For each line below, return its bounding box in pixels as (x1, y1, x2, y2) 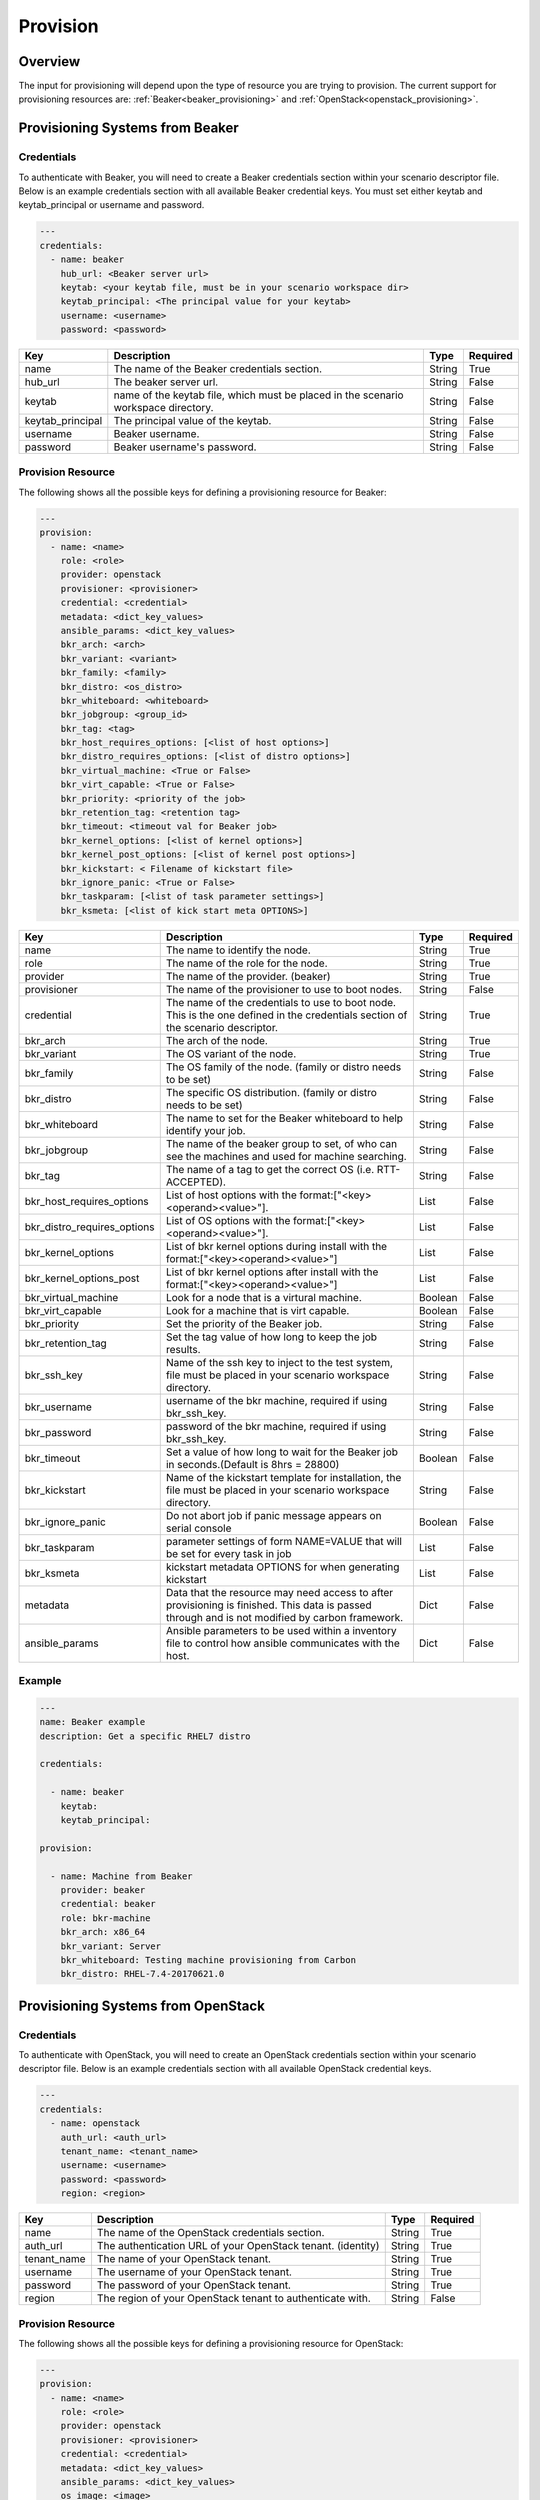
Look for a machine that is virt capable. (165, 1303, 350, 1317)
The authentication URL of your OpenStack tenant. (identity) (96, 2239, 380, 2253)
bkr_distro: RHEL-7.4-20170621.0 (60, 1968, 225, 1980)
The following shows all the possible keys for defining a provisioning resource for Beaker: (18, 486, 387, 498)
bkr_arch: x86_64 (60, 1926, 146, 1938)
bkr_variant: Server (60, 1940, 162, 1952)
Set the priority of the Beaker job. (165, 1316, 323, 1330)
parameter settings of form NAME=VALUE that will (165, 1534, 402, 1548)
